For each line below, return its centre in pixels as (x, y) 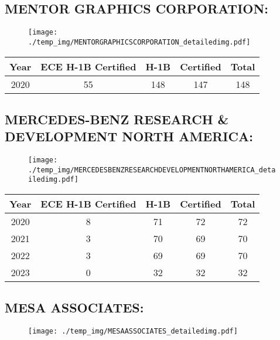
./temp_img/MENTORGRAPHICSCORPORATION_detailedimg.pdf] (139, 42)
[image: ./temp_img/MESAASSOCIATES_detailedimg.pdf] (133, 331)
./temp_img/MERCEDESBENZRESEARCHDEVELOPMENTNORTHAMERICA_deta (152, 170)
